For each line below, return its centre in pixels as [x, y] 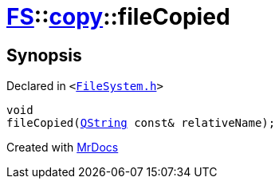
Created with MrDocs [63, 148]
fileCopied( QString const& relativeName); [141, 123]
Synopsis [44, 55]
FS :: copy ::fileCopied [118, 17]
